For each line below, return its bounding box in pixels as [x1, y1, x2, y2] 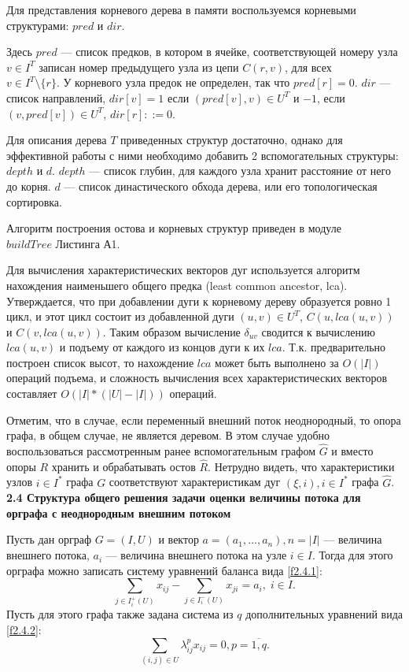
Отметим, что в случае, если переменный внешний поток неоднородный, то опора [6, 411, 401, 428]
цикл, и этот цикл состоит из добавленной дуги [6, 308, 234, 325]
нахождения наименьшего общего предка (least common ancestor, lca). [6, 277, 348, 293]
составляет [6, 385, 57, 402]
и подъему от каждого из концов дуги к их [59, 339, 265, 355]
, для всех [285, 58, 332, 75]
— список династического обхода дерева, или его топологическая [64, 177, 378, 194]
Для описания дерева [6, 132, 107, 148]
